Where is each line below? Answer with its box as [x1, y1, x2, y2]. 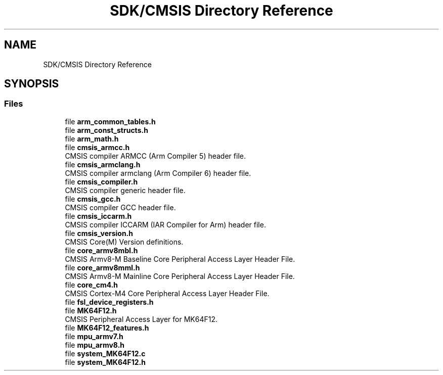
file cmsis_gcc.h [65, 194, 121, 203]
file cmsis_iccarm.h [65, 211, 132, 220]
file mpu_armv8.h [65, 340, 125, 349]
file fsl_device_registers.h [65, 297, 154, 306]
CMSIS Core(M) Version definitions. [65, 237, 184, 246]
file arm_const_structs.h [65, 125, 148, 134]
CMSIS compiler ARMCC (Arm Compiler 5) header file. [65, 151, 246, 160]
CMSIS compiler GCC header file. [65, 203, 176, 212]
